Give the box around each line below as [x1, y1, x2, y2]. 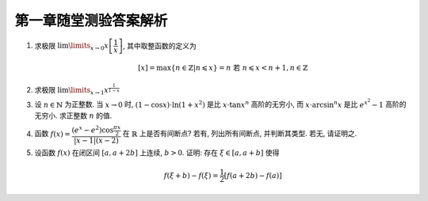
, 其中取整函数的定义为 [123, 40, 197, 51]
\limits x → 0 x [68, 41, 109, 51]
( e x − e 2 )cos [71, 124, 114, 135]
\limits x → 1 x [68, 85, 109, 97]
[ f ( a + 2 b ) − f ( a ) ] [224, 171, 282, 180]
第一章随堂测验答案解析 [14, 12, 168, 29]
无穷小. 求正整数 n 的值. [34, 111, 113, 120]
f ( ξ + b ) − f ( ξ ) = [163, 171, 219, 180]
